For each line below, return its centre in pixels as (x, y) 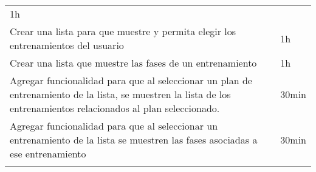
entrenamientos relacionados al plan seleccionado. (115, 108)
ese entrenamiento (48, 154)
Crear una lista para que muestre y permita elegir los (123, 31)
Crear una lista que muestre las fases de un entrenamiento (133, 63)
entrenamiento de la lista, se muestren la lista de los (120, 94)
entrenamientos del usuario (67, 45)
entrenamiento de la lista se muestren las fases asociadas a (134, 140)
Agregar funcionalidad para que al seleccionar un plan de (131, 80)
